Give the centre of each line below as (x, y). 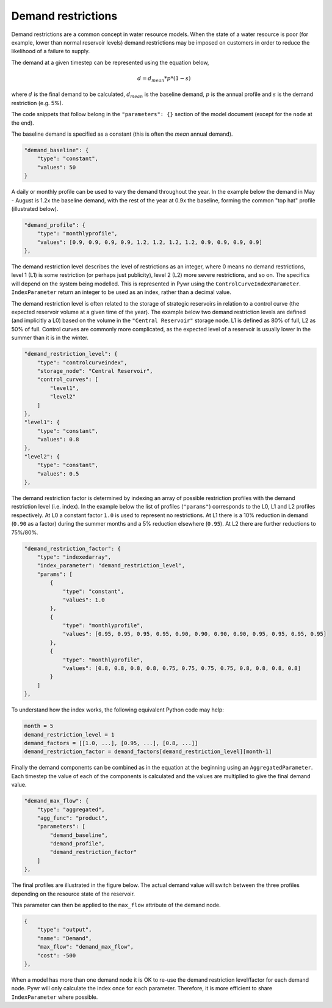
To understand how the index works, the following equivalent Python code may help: (117, 710)
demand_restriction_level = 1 (69, 734)
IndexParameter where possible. (55, 997)
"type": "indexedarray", (74, 557)
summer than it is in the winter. (50, 338)
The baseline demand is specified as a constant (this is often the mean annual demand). (122, 134)
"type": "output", (64, 930)
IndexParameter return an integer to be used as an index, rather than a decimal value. (121, 292)
